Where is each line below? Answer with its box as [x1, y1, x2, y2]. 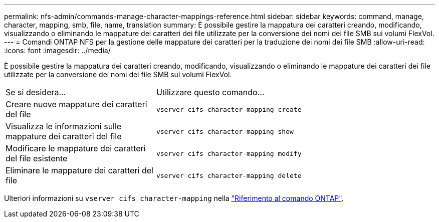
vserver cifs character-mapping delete [156, 171, 302, 179]
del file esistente [6, 153, 68, 163]
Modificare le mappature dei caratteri [6, 143, 146, 153]
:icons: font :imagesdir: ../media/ [4, 46, 111, 55]
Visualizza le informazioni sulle [6, 121, 122, 131]
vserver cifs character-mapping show [156, 127, 294, 135]
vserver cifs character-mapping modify [156, 149, 302, 157]
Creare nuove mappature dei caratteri [6, 99, 147, 109]
